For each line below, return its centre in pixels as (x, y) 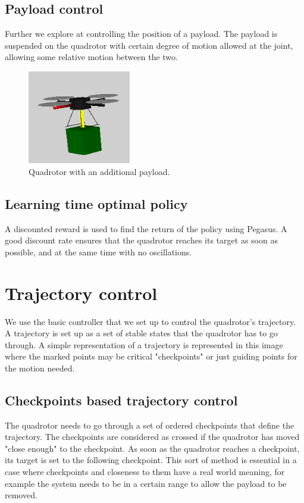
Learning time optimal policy (96, 203)
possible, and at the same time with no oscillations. (98, 251)
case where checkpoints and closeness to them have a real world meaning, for (145, 472)
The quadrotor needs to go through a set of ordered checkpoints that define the (150, 425)
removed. (21, 495)
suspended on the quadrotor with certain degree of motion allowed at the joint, (149, 45)
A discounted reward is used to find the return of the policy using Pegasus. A (146, 228)
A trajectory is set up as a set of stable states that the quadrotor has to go (141, 333)
